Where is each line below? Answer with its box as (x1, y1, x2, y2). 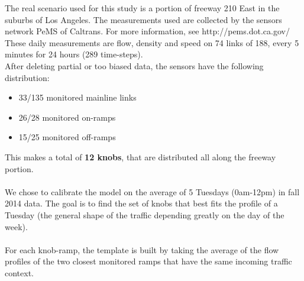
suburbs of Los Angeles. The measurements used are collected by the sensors (5, 13, 282, 25)
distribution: (5, 71, 50, 83)
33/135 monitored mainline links (18, 91, 137, 104)
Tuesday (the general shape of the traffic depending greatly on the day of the (5, 208, 284, 221)
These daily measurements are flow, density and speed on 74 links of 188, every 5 (5, 36, 299, 49)
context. (5, 266, 34, 279)
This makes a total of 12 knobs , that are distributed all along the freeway (5, 150, 276, 163)
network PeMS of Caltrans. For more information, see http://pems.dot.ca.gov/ (5, 25, 290, 37)
